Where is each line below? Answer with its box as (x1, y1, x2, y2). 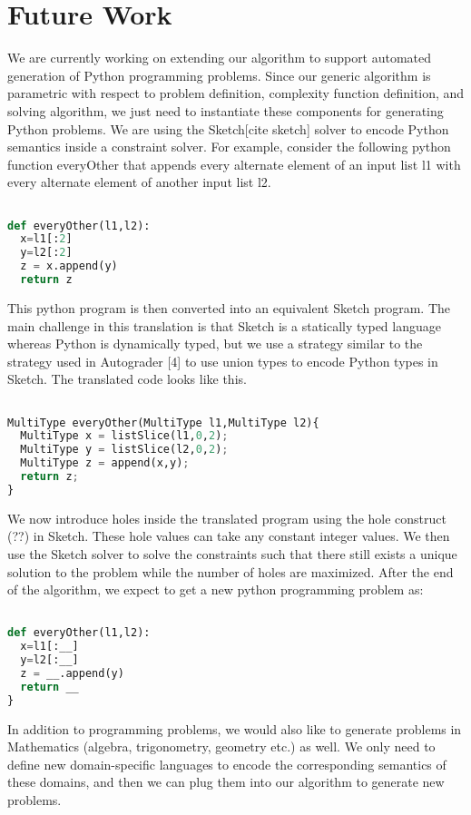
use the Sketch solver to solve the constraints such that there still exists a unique (7, 544, 457, 563)
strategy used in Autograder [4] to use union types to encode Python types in (7, 351, 438, 370)
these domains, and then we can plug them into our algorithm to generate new (7, 772, 445, 791)
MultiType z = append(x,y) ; (20, 457, 190, 470)
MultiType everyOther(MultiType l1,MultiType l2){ (7, 416, 319, 429)
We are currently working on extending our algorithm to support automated (7, 48, 432, 67)
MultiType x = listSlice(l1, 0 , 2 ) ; (20, 429, 229, 443)
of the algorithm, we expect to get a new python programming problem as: (7, 580, 424, 599)
